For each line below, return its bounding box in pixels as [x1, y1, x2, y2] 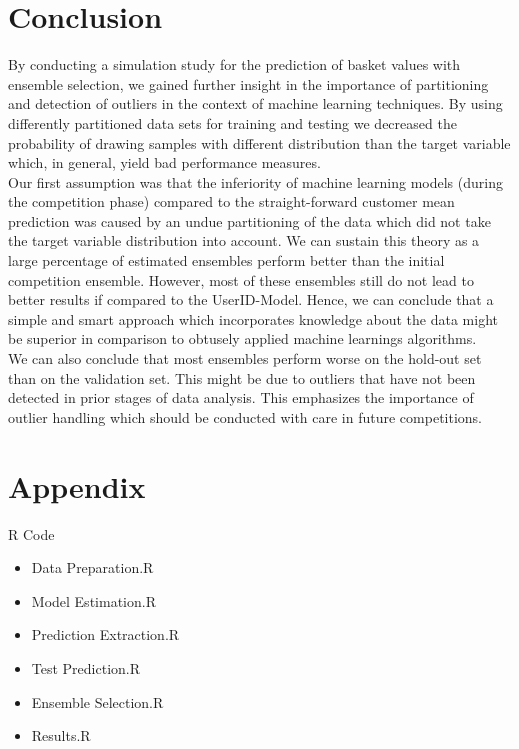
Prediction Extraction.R [31, 624, 180, 645]
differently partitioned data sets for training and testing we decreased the [8, 112, 457, 133]
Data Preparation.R [31, 557, 154, 578]
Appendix [8, 465, 146, 506]
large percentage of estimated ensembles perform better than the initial [8, 250, 445, 271]
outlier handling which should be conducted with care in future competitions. [8, 406, 482, 427]
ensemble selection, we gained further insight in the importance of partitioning [8, 73, 489, 94]
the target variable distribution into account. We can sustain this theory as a [8, 230, 480, 251]
